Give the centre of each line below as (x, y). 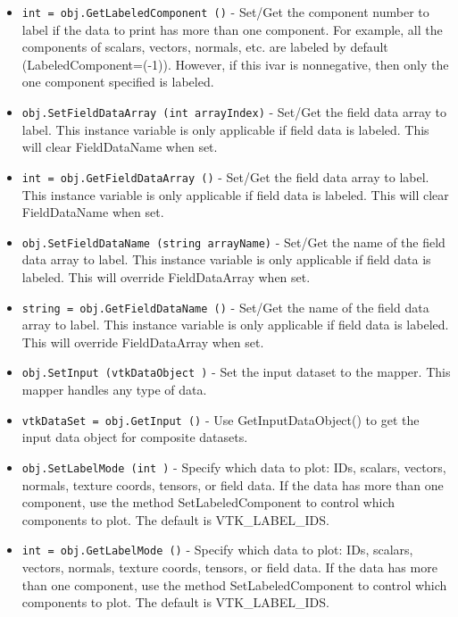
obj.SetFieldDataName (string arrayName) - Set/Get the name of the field (233, 242)
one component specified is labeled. (118, 82)
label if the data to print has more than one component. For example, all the (232, 29)
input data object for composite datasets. (135, 437)
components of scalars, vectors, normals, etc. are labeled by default (205, 47)
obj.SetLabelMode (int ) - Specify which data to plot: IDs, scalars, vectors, (234, 467)
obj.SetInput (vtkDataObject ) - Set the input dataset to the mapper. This (236, 372)
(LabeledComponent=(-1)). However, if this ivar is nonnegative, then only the (235, 64)
